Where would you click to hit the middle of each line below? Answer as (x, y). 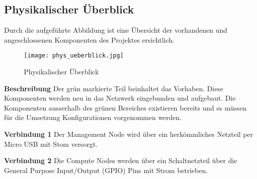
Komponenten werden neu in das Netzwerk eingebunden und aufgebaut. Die (120, 98)
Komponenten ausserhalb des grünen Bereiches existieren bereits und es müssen (125, 107)
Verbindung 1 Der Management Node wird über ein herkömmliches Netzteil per (128, 134)
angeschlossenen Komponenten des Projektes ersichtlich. (89, 39)
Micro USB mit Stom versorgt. (51, 144)
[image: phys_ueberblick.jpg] (74, 56)
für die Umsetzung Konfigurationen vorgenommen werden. (93, 117)
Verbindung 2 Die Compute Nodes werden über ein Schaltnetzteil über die (121, 160)
